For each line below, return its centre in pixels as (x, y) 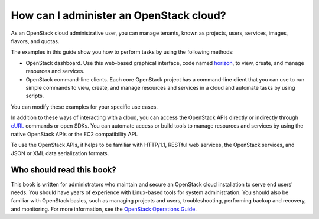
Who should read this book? (64, 170)
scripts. (35, 96)
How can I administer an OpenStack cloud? (119, 15)
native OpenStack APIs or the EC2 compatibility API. (74, 134)
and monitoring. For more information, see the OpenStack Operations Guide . (104, 209)
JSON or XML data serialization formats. (60, 153)
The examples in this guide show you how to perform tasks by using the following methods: (122, 52)
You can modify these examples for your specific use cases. (84, 107)
